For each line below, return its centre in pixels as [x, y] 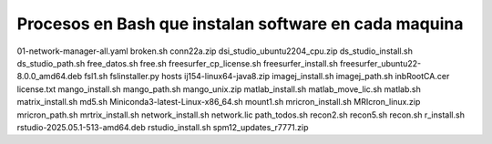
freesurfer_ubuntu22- [381, 63]
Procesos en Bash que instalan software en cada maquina [240, 24]
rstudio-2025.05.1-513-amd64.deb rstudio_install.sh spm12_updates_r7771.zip [163, 127]
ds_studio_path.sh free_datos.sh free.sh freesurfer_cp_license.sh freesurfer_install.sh [178, 63]
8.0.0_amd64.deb [50, 77]
